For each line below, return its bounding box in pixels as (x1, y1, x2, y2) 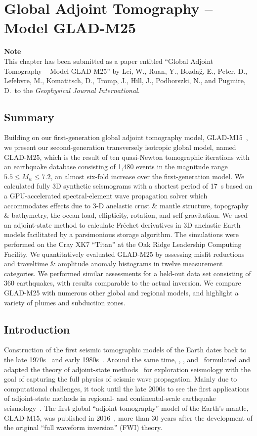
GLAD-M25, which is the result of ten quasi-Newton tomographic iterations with (4, 151, 250, 162)
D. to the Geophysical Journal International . (4, 85, 140, 95)
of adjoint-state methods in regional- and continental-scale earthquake (4, 393, 216, 403)
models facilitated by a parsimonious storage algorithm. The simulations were (4, 229, 239, 240)
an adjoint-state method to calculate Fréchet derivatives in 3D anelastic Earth (4, 219, 241, 230)
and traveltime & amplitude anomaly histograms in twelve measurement (4, 258, 223, 269)
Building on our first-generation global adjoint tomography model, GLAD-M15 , (4, 132, 248, 143)
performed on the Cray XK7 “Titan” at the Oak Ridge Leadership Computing (4, 239, 242, 249)
